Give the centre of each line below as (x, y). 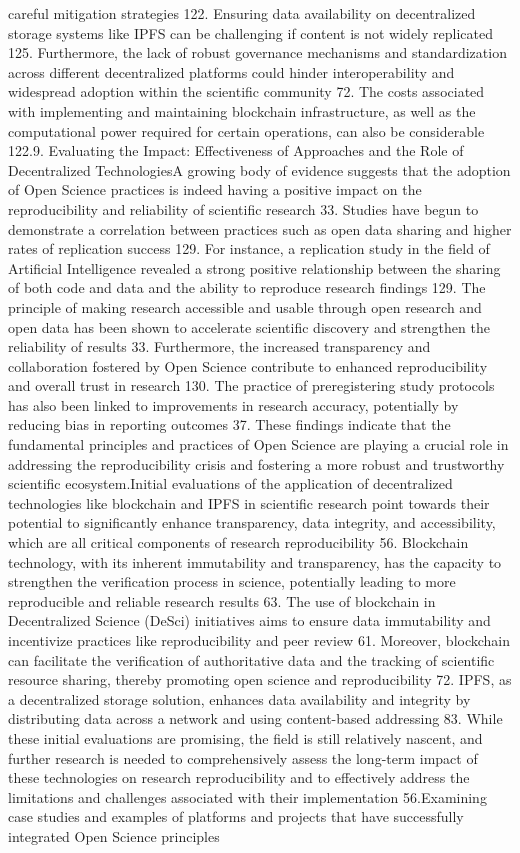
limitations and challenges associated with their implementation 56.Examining (247, 796)
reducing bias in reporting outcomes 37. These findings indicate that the (229, 424)
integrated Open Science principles (114, 835)
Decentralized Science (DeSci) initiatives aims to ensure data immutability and (249, 620)
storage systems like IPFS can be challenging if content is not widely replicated (250, 32)
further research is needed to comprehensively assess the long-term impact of (243, 757)
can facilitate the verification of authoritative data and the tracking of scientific (251, 659)
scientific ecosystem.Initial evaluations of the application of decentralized (230, 483)
